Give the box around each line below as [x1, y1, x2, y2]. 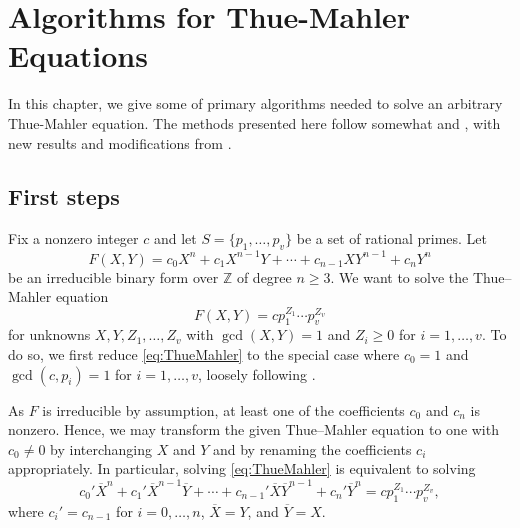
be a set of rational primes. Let [296, 228, 488, 249]
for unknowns [8, 324, 91, 345]
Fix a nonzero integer [8, 228, 139, 249]
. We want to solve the [330, 266, 469, 287]
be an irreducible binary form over [8, 266, 219, 287]
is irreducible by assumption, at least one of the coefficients [42, 399, 405, 420]
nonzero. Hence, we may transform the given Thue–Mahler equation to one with [8, 419, 499, 440]
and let [153, 228, 197, 249]
